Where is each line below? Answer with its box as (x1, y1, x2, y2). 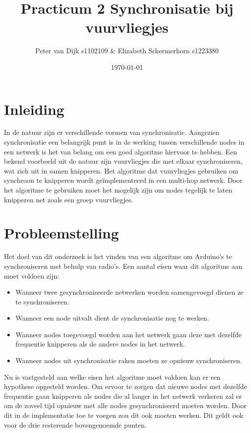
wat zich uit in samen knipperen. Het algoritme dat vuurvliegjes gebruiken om (4, 165, 238, 175)
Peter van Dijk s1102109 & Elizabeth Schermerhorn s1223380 (35, 45, 219, 56)
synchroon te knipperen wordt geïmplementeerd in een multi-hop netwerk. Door (4, 175, 243, 185)
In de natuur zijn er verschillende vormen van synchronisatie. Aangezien (4, 127, 220, 137)
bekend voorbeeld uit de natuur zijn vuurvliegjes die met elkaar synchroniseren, (4, 156, 243, 166)
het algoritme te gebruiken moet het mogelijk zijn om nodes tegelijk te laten (4, 185, 232, 195)
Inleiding (4, 99, 64, 119)
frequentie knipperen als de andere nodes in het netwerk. (15, 339, 185, 349)
